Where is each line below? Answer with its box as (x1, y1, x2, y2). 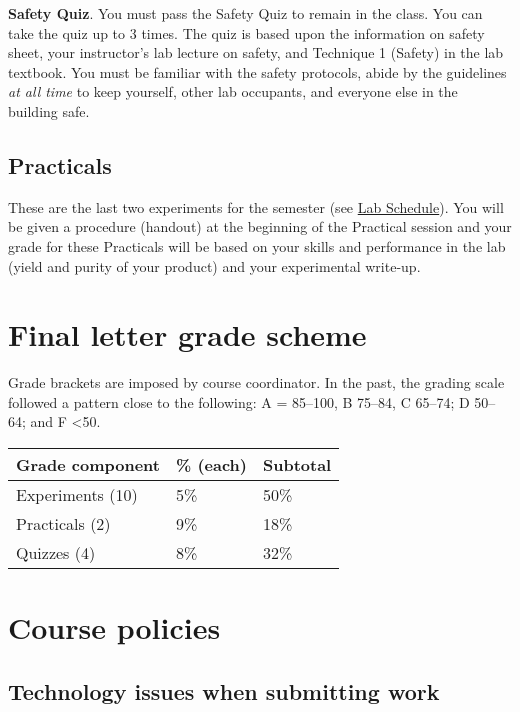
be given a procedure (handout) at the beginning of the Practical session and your (8, 216, 512, 237)
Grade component (16, 453, 160, 477)
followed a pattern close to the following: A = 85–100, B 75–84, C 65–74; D (8, 391, 470, 412)
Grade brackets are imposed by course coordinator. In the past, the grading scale (8, 372, 505, 393)
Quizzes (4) (16, 541, 96, 565)
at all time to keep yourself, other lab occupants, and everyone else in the (8, 81, 458, 102)
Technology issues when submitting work (8, 675, 440, 706)
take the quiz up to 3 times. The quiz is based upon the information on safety (8, 22, 485, 43)
